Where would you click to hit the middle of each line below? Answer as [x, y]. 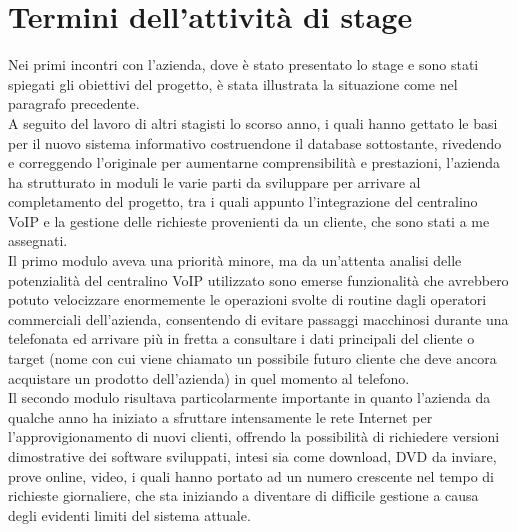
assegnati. [38, 240]
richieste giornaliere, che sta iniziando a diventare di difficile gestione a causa [243, 495]
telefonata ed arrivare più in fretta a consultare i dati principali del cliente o [241, 338]
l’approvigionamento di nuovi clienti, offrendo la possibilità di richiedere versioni [254, 436]
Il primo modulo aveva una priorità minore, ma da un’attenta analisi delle [235, 260]
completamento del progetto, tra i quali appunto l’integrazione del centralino [243, 201]
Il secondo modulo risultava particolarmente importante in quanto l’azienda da [249, 397]
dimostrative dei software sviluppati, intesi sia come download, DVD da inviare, [252, 456]
